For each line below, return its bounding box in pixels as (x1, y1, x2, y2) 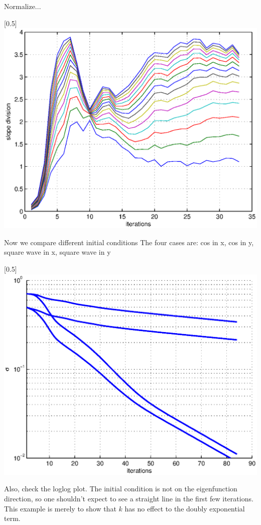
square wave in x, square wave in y (4, 247, 111, 257)
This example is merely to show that (4, 503, 116, 513)
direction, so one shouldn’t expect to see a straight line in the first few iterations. (4, 493, 253, 503)
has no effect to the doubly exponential (124, 503, 245, 513)
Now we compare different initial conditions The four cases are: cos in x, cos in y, (4, 237, 254, 247)
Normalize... (4, 1, 41, 11)
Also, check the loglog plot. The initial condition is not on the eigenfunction (4, 483, 237, 494)
